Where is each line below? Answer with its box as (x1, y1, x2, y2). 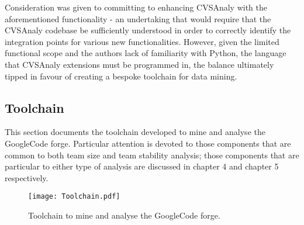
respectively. (5, 171, 49, 184)
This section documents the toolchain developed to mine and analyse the (5, 126, 265, 138)
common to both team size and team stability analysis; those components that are (5, 148, 299, 161)
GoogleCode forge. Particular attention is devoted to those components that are (5, 137, 291, 149)
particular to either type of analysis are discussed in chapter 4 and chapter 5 (5, 160, 279, 172)
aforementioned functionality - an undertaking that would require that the (5, 12, 271, 25)
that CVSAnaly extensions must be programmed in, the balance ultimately (5, 58, 274, 70)
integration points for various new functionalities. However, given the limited (5, 35, 279, 47)
